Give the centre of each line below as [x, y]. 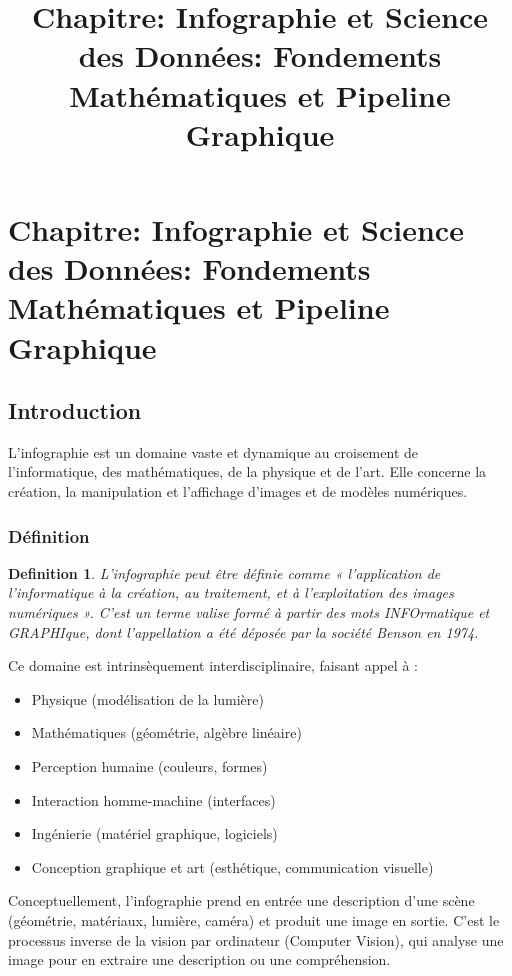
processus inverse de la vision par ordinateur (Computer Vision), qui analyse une [256, 939]
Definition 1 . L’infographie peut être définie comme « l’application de [224, 572]
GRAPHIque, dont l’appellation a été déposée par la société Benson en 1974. [243, 631]
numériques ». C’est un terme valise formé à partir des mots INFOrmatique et [249, 612]
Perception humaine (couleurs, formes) [149, 766]
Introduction [75, 410]
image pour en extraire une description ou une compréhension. [199, 959]
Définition [49, 535]
